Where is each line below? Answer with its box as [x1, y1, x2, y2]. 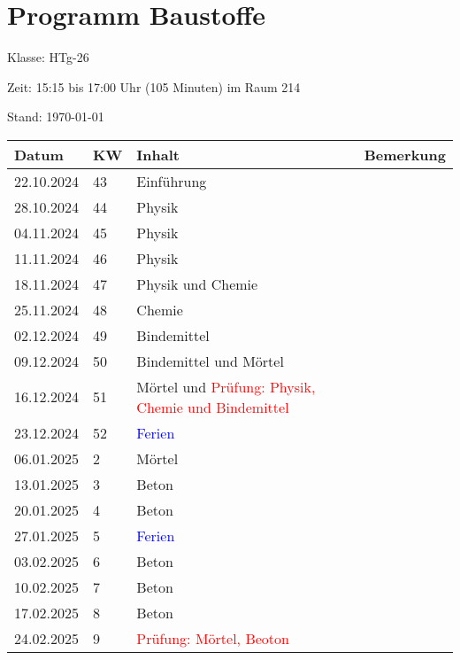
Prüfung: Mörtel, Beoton [136, 627, 289, 648]
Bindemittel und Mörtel [136, 350, 284, 371]
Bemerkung [364, 144, 446, 165]
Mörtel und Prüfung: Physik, [136, 376, 316, 397]
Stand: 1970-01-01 [7, 107, 104, 126]
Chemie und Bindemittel [136, 396, 289, 417]
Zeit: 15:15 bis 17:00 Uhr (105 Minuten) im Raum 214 [7, 77, 301, 96]
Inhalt [136, 144, 180, 165]
